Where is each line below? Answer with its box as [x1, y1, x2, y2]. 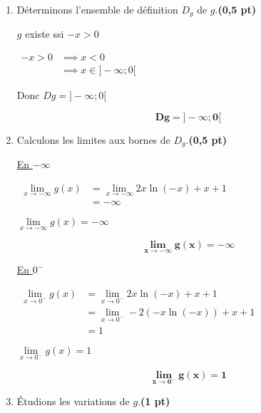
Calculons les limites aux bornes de [16, 132, 170, 147]
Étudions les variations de [16, 394, 130, 409]
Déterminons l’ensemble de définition [16, 2, 178, 16]
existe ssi [25, 26, 64, 41]
